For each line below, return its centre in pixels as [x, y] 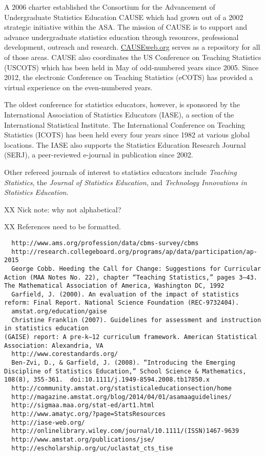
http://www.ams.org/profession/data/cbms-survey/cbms [105, 243]
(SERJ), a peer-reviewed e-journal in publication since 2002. [99, 155]
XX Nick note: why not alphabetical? [63, 209]
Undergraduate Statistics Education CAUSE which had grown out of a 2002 [124, 17]
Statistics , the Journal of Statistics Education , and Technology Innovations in [126, 182]
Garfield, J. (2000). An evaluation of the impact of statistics [125, 294]
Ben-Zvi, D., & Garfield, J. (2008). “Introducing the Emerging [124, 363]
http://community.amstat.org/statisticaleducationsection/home [121, 389]
